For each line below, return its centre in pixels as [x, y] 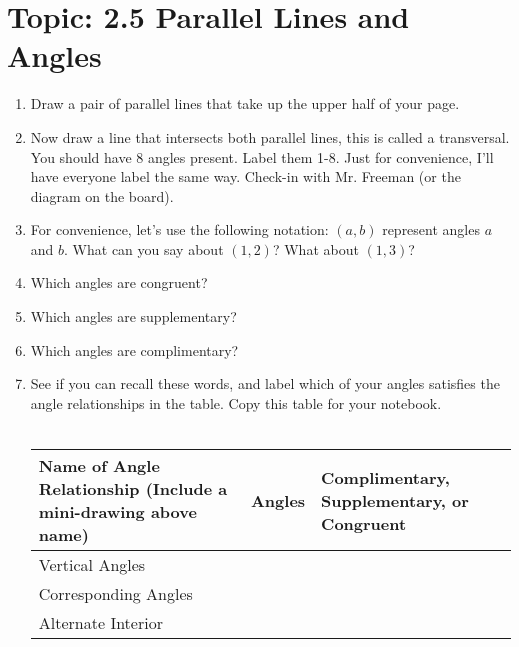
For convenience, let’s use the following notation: [179, 229]
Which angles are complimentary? [134, 349]
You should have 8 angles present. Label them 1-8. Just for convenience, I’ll [262, 156]
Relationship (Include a [133, 489]
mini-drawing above [117, 512]
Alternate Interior [100, 623]
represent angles [431, 229]
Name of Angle [99, 466]
